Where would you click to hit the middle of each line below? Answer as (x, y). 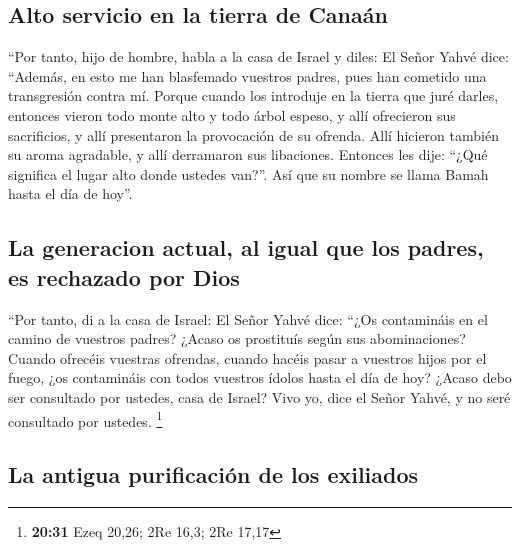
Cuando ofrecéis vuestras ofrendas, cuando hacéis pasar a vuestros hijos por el (247, 357)
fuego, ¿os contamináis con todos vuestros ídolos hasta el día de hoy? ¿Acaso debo (260, 377)
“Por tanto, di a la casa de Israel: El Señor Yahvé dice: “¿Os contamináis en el (248, 318)
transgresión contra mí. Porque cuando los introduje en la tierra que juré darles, (253, 95)
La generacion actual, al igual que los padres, (246, 247)
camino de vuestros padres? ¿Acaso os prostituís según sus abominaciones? (237, 338)
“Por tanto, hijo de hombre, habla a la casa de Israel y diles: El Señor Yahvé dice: (258, 56)
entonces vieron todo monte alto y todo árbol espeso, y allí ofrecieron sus (232, 114)
